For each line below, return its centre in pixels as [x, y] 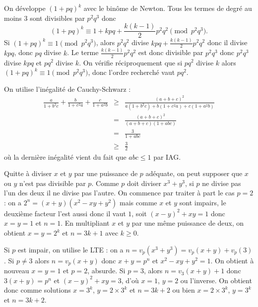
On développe [25, 8]
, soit [139, 213]
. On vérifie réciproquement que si [131, 62]
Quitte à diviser [28, 173]
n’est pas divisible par [52, 183]
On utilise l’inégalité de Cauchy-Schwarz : [67, 89]
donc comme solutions [37, 290]
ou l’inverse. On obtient [216, 280]
